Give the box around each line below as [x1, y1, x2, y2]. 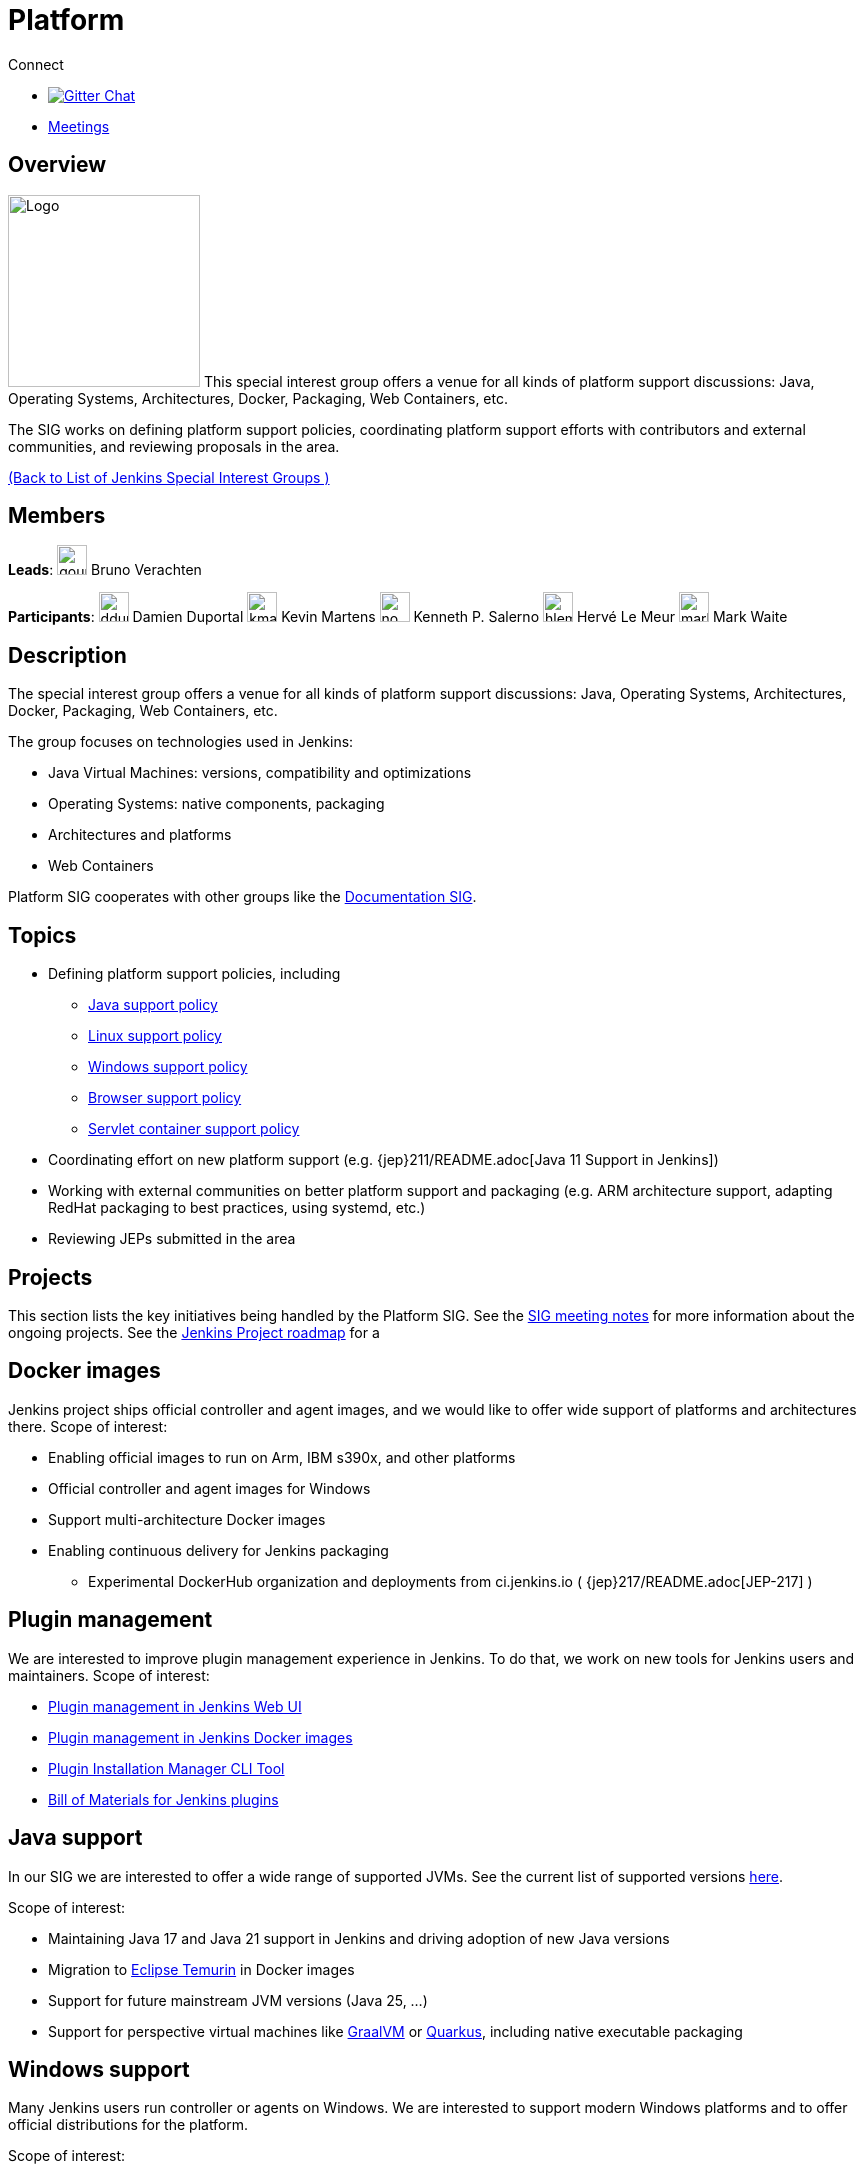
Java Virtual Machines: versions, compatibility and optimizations [48, 764, 472, 782]
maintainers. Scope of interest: [8, 1666, 210, 1684]
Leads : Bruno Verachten [8, 561, 202, 579]
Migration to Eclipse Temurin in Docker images [48, 1960, 355, 1978]
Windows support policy [88, 1058, 248, 1076]
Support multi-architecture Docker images [48, 1510, 326, 1528]
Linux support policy [88, 1027, 222, 1045]
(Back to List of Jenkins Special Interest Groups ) [8, 468, 330, 486]
